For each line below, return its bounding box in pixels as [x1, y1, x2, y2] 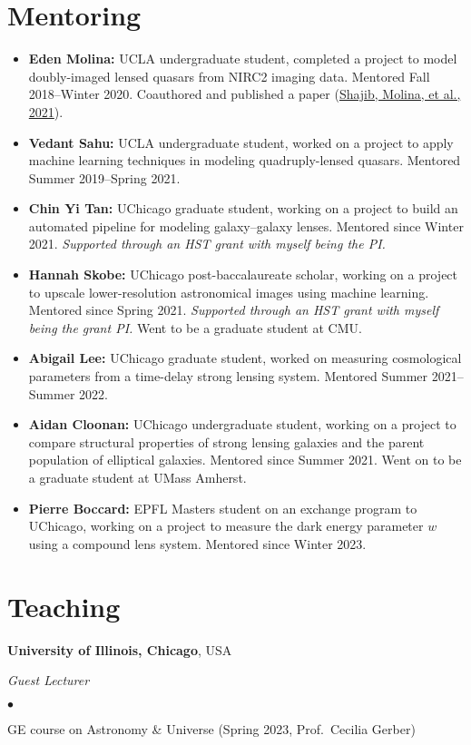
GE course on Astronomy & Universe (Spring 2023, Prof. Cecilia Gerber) [7, 719, 416, 738]
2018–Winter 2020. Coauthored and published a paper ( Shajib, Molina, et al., [28, 84, 461, 103]
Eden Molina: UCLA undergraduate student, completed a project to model [28, 49, 457, 68]
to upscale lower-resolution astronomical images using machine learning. [28, 282, 429, 301]
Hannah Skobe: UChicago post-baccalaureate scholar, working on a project [28, 265, 458, 284]
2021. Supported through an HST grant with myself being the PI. [28, 234, 386, 253]
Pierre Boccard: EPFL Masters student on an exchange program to [28, 498, 417, 517]
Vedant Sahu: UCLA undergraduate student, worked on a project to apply [28, 132, 454, 152]
